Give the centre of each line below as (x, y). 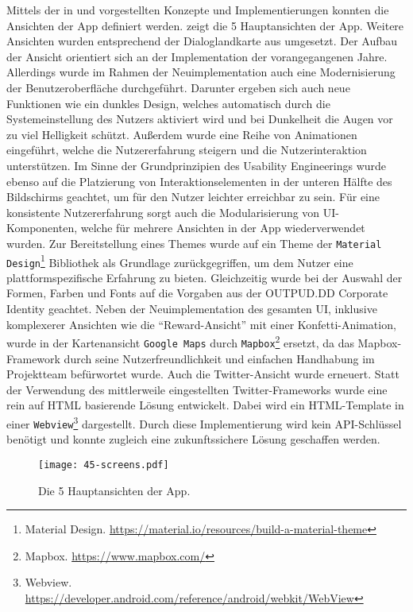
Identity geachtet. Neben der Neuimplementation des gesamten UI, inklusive (192, 309)
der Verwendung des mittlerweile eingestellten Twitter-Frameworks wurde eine (197, 389)
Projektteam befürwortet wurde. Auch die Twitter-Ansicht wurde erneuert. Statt (203, 374)
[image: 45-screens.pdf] (104, 465)
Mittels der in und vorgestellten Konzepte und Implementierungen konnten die (198, 10)
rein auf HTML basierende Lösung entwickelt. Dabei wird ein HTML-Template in (205, 405)
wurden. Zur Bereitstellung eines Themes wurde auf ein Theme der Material (194, 243)
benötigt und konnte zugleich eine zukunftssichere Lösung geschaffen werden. (193, 439)
